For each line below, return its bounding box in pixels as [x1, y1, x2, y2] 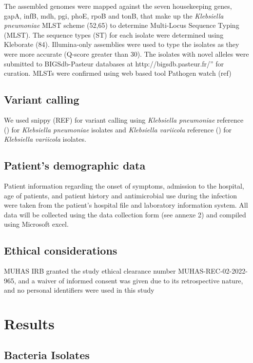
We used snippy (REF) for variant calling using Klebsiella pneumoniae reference [4, 114, 244, 125]
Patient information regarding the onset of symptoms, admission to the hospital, [4, 180, 244, 191]
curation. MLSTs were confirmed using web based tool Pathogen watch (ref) [4, 68, 232, 78]
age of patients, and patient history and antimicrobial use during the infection [4, 190, 237, 200]
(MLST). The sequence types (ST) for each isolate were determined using [4, 29, 224, 40]
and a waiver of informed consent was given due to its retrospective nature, [18, 275, 243, 285]
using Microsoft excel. [4, 219, 69, 229]
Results [4, 314, 55, 334]
